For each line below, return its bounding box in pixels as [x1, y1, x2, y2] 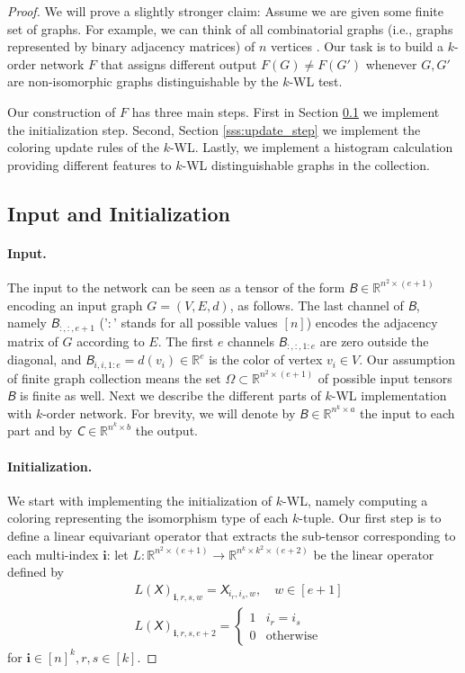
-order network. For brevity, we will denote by [42, 403, 296, 422]
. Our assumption [359, 350, 455, 369]
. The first [157, 331, 214, 350]
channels [228, 331, 274, 350]
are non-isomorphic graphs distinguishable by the [7, 72, 279, 91]
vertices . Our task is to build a [270, 37, 444, 56]
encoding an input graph [7, 295, 143, 314]
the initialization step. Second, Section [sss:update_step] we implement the [7, 120, 421, 139]
